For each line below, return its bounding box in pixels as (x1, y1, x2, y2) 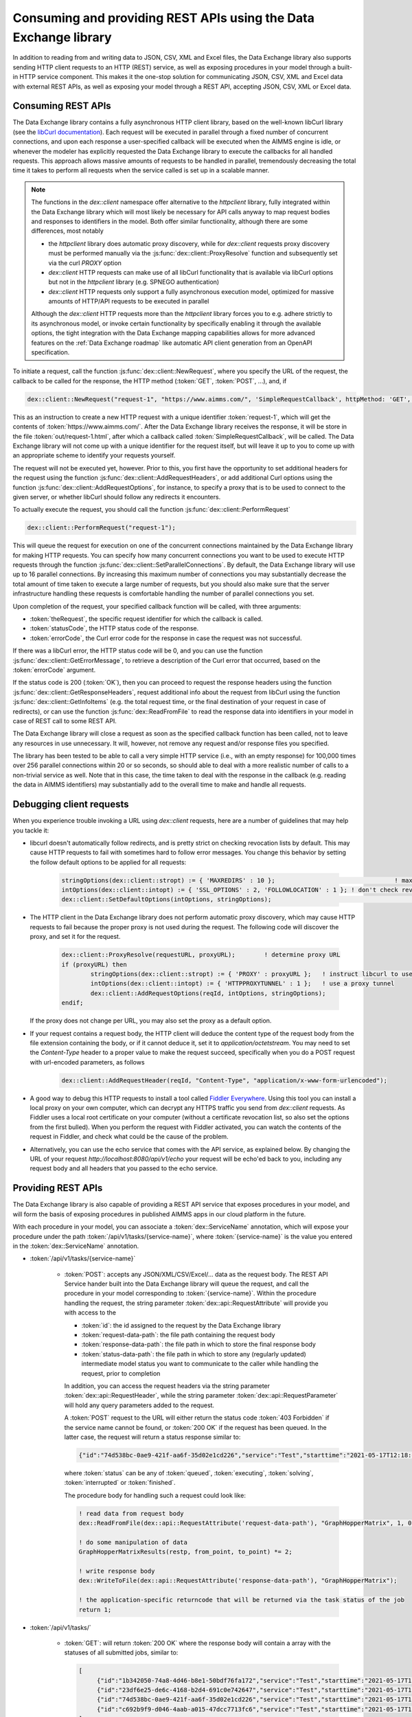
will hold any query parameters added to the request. (64, 1401, 215, 1409)
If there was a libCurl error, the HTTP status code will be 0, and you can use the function (12, 646, 263, 655)
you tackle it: (12, 826, 49, 834)
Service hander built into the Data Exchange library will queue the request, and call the (64, 1280, 309, 1288)
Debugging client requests (12, 799, 129, 810)
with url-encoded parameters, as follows (30, 1058, 145, 1066)
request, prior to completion (81, 1369, 161, 1377)
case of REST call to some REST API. (12, 716, 117, 725)
